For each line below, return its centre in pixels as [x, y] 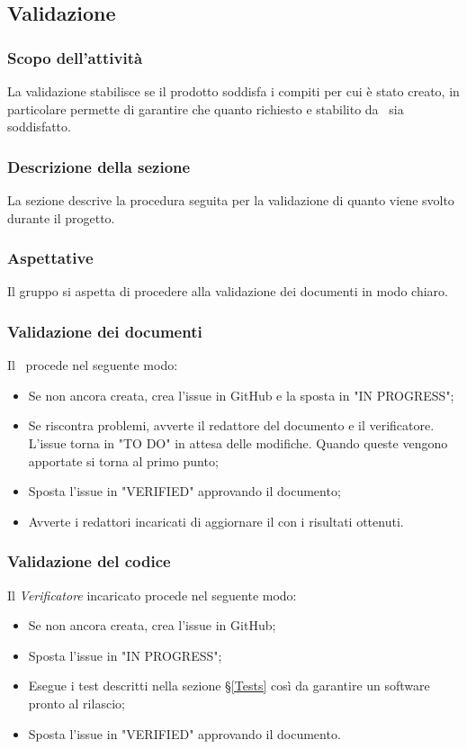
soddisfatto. [39, 126]
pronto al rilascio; [76, 703]
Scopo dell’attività [75, 57]
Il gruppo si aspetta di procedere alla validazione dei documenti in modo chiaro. [228, 291]
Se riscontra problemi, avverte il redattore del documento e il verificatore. [231, 425]
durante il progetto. [61, 217]
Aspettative [50, 258]
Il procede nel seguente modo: [93, 365]
